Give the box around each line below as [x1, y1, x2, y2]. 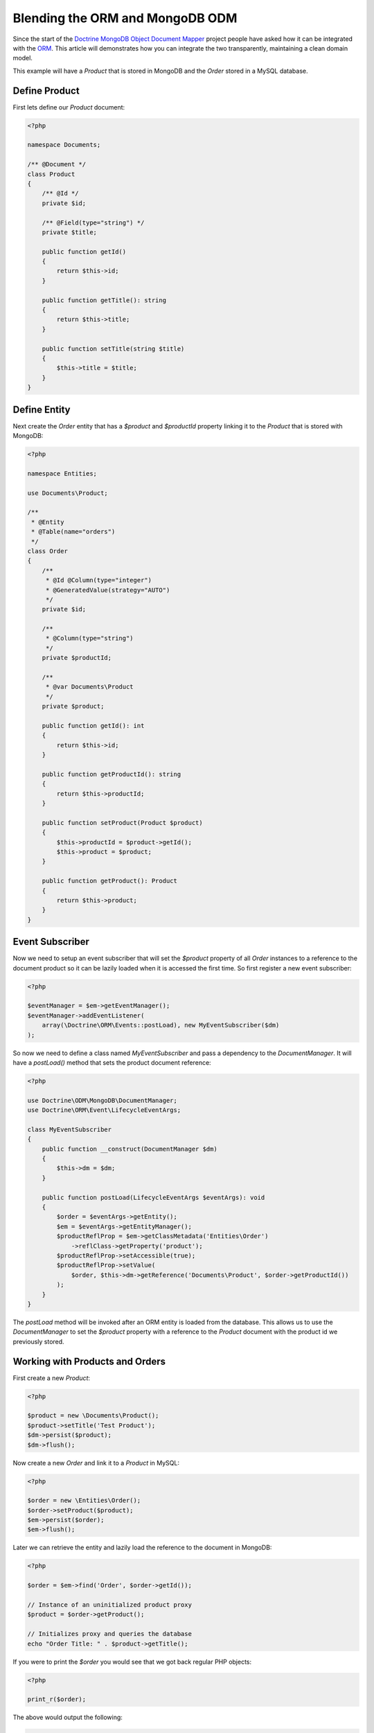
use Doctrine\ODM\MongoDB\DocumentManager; [27, 1096, 178, 1104]
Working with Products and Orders [12, 1355, 166, 1367]
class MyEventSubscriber [27, 1125, 112, 1133]
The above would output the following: [12, 1713, 123, 1722]
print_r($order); [27, 1696, 87, 1703]
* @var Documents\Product [45, 683, 134, 691]
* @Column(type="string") [45, 634, 134, 643]
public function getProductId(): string [42, 770, 181, 778]
